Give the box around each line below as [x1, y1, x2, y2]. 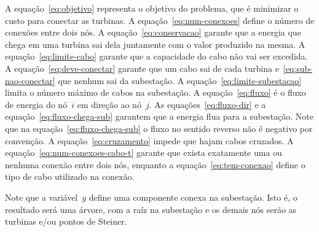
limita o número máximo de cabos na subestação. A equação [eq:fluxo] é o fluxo [5, 86, 306, 99]
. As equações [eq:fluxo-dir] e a [149, 98, 266, 110]
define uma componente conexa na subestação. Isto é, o [89, 190, 297, 203]
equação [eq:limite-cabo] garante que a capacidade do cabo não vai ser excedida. [5, 50, 308, 63]
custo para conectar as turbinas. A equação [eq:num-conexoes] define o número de [5, 14, 315, 26]
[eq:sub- [283, 61, 312, 74]
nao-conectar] [5, 74, 55, 87]
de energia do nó [5, 98, 68, 110]
